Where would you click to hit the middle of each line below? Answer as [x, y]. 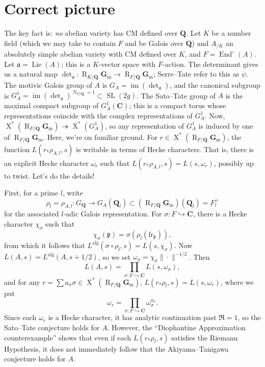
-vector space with [127, 64]
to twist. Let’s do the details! [49, 175]
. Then [200, 256]
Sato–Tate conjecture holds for [52, 327]
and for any [22, 282]
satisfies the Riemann [205, 337]
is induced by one [226, 125]
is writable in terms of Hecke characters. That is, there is [165, 149]
